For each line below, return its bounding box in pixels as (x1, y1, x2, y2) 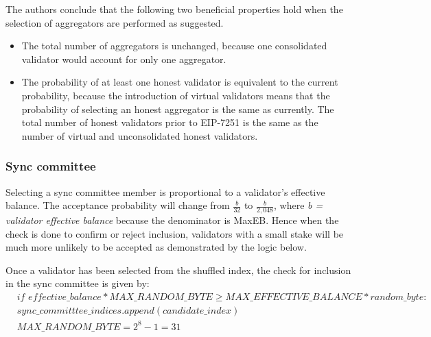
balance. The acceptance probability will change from (5, 198, 230, 212)
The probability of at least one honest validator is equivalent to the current (21, 75, 338, 89)
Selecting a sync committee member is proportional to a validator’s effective (5, 184, 325, 199)
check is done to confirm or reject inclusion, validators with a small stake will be (5, 226, 344, 240)
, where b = (274, 198, 323, 212)
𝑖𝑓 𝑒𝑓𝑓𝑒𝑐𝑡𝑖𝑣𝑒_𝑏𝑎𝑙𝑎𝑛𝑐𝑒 (16, 292, 102, 302)
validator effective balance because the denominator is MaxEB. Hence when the (5, 212, 339, 227)
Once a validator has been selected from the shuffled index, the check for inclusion (5, 262, 351, 277)
